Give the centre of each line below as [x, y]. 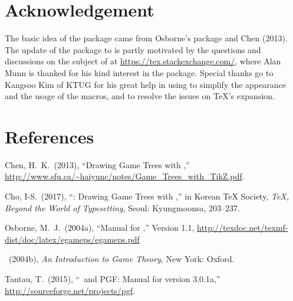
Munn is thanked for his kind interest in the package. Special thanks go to [139, 72]
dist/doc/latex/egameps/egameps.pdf [72, 239]
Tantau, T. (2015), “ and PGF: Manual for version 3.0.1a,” [113, 278]
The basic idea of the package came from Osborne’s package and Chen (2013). [146, 38]
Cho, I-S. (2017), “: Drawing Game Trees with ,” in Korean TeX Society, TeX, [147, 196]
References [50, 136]
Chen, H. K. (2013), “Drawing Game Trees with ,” [97, 164]
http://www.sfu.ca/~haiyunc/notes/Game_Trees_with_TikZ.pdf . [125, 176]
